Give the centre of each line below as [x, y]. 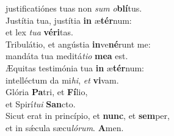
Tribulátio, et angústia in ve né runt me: [78, 44]
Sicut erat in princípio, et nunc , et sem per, [88, 116]
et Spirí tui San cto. [41, 103]
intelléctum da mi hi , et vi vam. [62, 80]
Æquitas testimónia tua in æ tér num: [75, 67]
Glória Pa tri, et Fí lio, [47, 92]
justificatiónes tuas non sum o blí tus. [74, 8]
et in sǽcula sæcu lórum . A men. [65, 127]
